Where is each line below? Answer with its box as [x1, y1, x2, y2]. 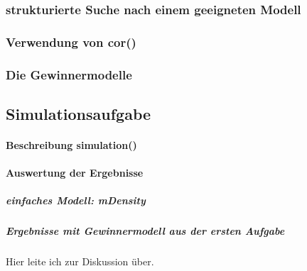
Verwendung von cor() [6, 33, 136, 50]
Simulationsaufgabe [6, 102, 151, 124]
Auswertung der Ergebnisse [6, 165, 144, 180]
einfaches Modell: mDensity [6, 193, 146, 208]
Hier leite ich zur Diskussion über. [6, 254, 154, 269]
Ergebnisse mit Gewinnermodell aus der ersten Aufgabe [6, 223, 285, 238]
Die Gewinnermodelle [6, 65, 132, 83]
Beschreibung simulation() [6, 137, 137, 152]
